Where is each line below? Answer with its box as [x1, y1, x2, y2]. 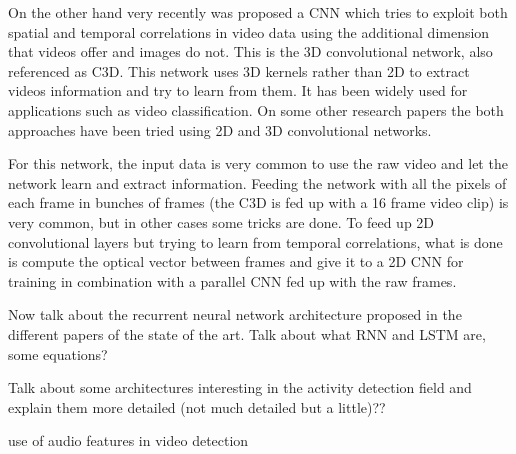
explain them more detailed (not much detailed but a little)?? [8, 396, 386, 417]
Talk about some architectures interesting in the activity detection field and [8, 377, 472, 398]
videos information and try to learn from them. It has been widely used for [8, 80, 468, 101]
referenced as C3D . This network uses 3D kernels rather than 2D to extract [8, 60, 470, 81]
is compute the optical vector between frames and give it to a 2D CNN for [8, 251, 464, 272]
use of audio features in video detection [8, 430, 249, 451]
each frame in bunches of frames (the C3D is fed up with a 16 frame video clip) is [8, 192, 509, 213]
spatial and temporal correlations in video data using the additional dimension [8, 21, 490, 42]
